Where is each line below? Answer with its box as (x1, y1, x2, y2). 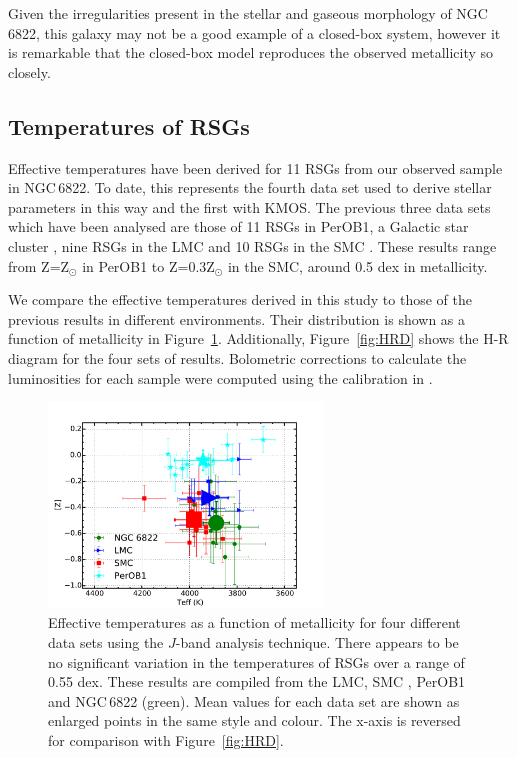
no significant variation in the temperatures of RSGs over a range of (48, 651, 465, 672)
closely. (8, 61, 51, 82)
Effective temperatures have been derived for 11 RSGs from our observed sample (8, 157, 503, 178)
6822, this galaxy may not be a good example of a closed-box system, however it (8, 22, 501, 43)
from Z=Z (8, 255, 70, 276)
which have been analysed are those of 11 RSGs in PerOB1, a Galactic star (8, 216, 469, 237)
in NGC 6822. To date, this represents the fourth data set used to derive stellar (8, 177, 492, 198)
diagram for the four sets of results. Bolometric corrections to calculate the (8, 347, 467, 368)
